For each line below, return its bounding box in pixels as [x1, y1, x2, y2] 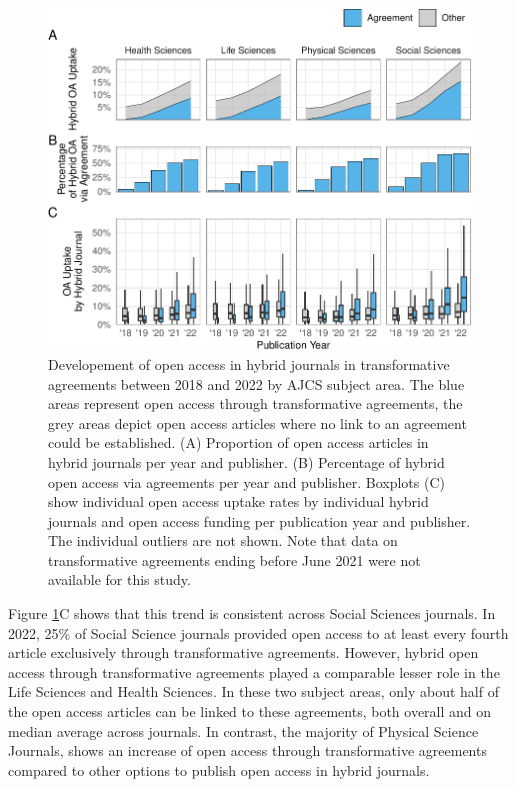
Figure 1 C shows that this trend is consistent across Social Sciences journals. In [8, 603, 496, 624]
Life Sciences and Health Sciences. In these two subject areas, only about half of [8, 681, 499, 702]
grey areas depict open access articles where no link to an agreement [48, 412, 467, 433]
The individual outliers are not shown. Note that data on [48, 530, 398, 551]
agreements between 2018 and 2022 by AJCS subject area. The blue [48, 373, 465, 394]
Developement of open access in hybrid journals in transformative [48, 353, 450, 374]
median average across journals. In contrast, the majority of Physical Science [8, 720, 479, 741]
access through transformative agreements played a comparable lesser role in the [8, 661, 500, 682]
